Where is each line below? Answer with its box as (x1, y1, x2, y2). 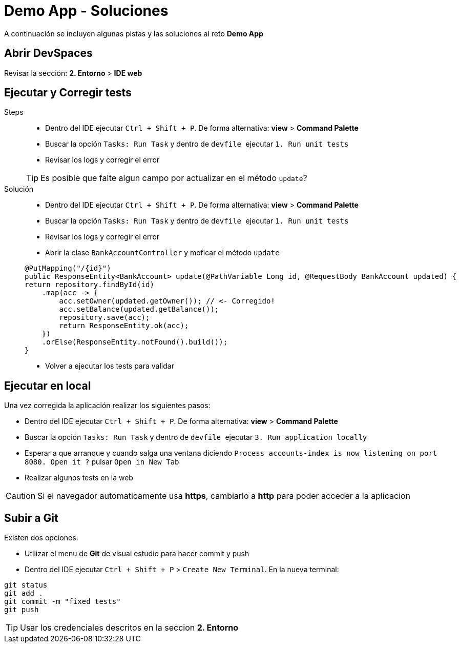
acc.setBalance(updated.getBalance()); (59, 305, 219, 314)
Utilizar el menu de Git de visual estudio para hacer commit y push (25, 549, 249, 558)
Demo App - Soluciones (4, 2, 169, 19)
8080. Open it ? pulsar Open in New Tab (25, 457, 179, 467)
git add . (4, 589, 43, 598)
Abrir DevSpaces (4, 47, 93, 60)
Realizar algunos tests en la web (25, 473, 133, 482)
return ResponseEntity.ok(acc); (59, 321, 189, 330)
